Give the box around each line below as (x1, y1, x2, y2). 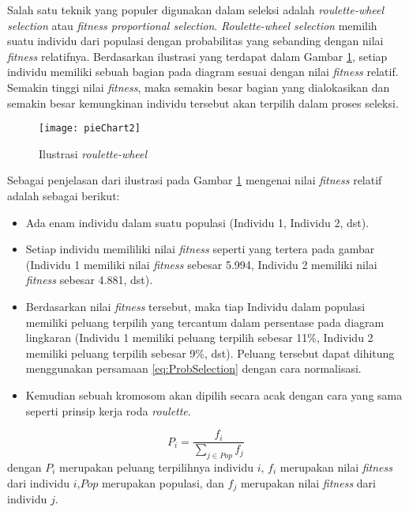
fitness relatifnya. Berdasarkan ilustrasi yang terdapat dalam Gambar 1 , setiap (7, 47, 388, 64)
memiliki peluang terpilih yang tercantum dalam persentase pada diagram (25, 313, 385, 330)
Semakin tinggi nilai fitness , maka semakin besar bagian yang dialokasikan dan (7, 78, 390, 95)
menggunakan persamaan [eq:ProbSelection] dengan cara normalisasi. (25, 360, 362, 377)
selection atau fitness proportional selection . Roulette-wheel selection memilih (7, 17, 377, 33)
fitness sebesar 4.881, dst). (25, 271, 153, 288)
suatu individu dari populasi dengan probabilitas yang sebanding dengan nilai (7, 32, 384, 49)
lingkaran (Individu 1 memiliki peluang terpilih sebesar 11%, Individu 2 (25, 329, 373, 346)
